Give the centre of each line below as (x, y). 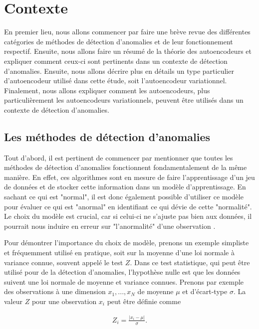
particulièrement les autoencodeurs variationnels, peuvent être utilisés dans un (124, 100)
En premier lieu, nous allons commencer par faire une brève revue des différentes (127, 32)
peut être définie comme (144, 301)
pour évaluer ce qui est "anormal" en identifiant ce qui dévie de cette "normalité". (128, 206)
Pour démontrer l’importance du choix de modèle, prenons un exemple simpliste (127, 243)
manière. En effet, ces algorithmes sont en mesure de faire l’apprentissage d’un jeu (129, 177)
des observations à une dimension (55, 291)
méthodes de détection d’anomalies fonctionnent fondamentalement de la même (126, 167)
